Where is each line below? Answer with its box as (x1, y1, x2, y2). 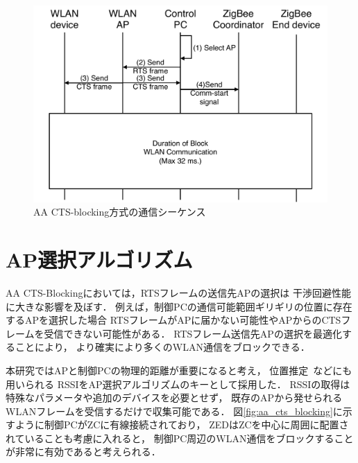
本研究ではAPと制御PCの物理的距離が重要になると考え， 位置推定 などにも (6, 362, 352, 377)
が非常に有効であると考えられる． (6, 444, 161, 459)
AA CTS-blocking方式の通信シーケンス (33, 204, 206, 219)
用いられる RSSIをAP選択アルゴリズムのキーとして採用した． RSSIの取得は (6, 376, 350, 391)
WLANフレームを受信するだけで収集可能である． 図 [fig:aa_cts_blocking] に (6, 403, 343, 418)
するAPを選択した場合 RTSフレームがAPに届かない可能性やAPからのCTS (6, 313, 341, 327)
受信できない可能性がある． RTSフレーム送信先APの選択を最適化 (44, 326, 342, 340)
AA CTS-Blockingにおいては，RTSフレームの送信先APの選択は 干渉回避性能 (6, 285, 352, 299)
